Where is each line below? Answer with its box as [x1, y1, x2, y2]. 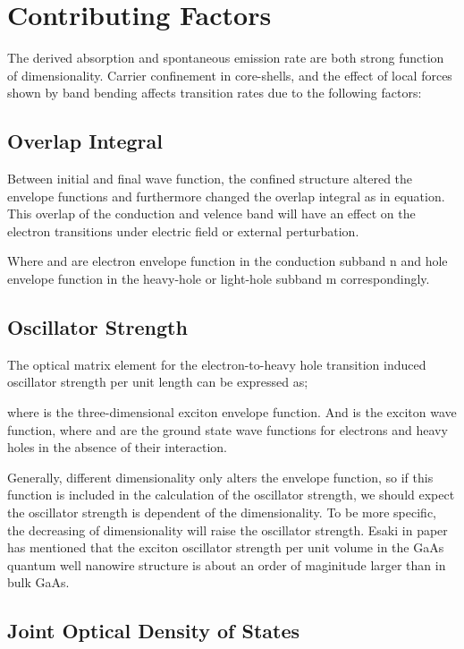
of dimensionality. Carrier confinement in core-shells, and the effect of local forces [7, 65, 452, 84]
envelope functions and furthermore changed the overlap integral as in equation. [7, 186, 445, 205]
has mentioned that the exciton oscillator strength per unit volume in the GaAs [7, 538, 444, 557]
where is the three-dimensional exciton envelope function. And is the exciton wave [7, 403, 457, 422]
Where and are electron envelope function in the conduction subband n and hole [7, 252, 448, 270]
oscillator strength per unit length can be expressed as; [7, 372, 308, 391]
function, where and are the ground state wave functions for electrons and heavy [7, 420, 448, 439]
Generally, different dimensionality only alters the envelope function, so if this [7, 467, 434, 486]
